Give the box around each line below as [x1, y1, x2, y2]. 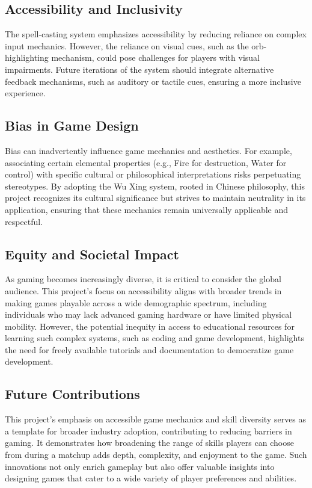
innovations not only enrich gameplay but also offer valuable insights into [5, 460, 275, 472]
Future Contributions [5, 385, 140, 403]
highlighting [5, 51, 49, 64]
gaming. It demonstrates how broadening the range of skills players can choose [5, 436, 294, 449]
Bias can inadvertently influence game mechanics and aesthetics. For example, [5, 144, 292, 156]
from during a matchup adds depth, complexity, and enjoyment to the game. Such [5, 448, 307, 461]
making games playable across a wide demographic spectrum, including [5, 296, 267, 309]
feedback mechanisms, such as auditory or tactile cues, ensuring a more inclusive [5, 75, 301, 87]
